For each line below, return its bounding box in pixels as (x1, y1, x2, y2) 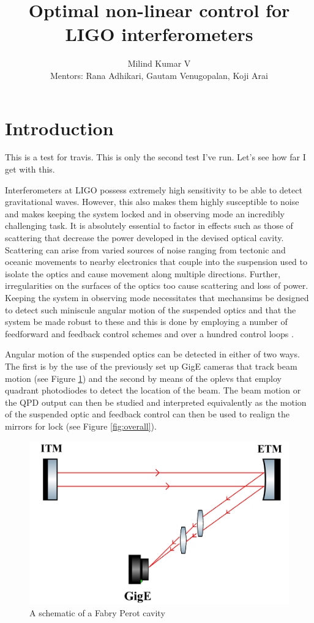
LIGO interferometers (65, 21, 253, 47)
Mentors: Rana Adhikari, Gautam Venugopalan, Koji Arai (50, 69, 268, 81)
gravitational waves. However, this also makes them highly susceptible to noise (5, 195, 299, 208)
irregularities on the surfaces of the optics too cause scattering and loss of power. (5, 279, 308, 292)
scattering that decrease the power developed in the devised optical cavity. (5, 231, 284, 244)
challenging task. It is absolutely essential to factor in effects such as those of (5, 219, 293, 232)
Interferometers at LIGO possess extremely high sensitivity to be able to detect (5, 183, 302, 196)
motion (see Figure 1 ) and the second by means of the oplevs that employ (5, 371, 282, 384)
